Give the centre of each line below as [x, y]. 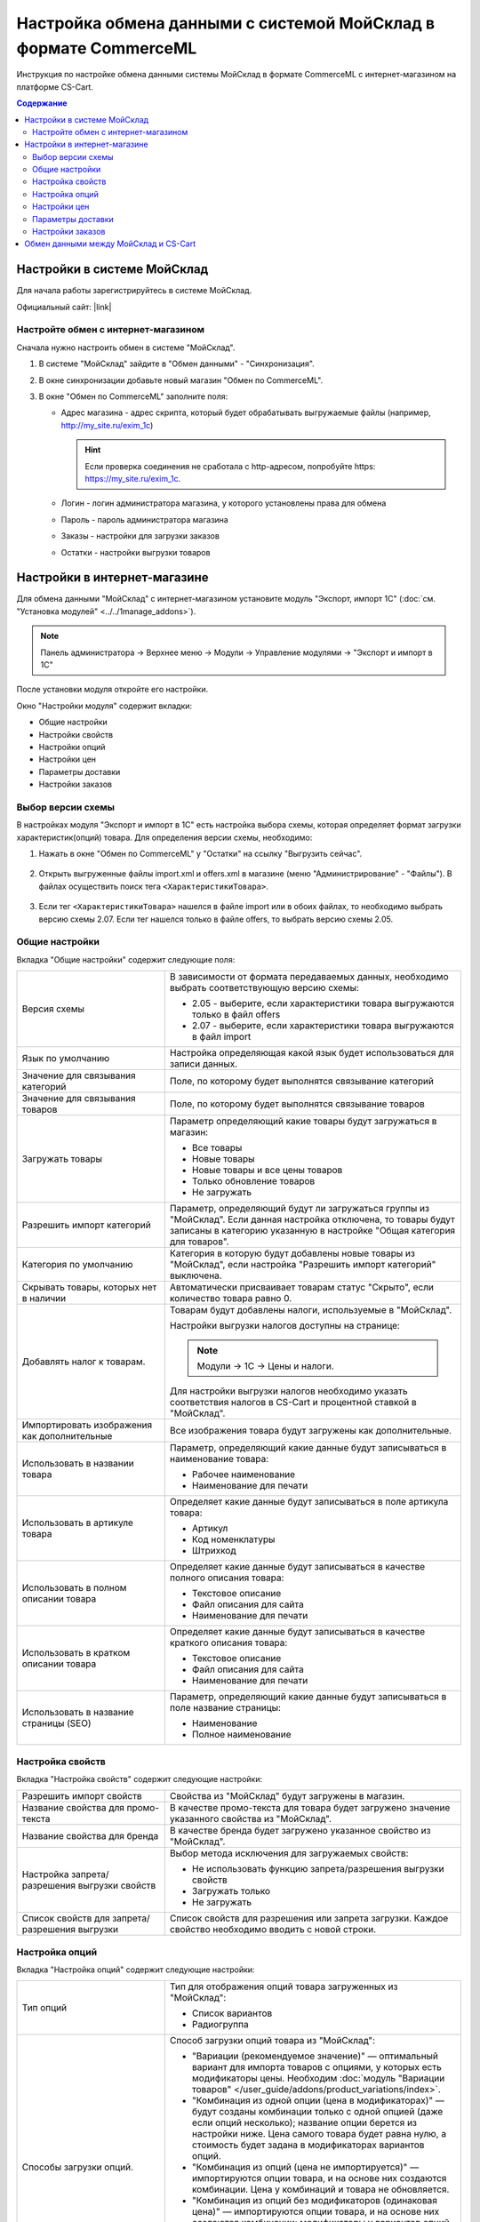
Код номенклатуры [233, 1539]
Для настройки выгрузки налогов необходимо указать [288, 1391]
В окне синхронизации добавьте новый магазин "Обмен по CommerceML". [181, 380]
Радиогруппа [220, 2025]
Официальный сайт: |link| [64, 307]
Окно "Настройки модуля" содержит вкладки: [104, 706]
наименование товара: [219, 1459]
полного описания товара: [227, 1578]
